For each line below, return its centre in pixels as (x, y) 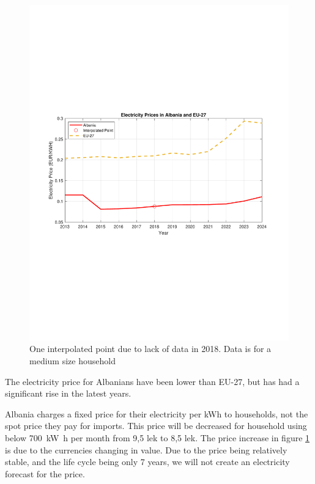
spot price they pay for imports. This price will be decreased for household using (156, 426)
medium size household (72, 361)
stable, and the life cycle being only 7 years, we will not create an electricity (147, 462)
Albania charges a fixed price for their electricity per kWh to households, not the (157, 413)
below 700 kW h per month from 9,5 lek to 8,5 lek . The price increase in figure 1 (157, 438)
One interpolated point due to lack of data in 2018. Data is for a (150, 349)
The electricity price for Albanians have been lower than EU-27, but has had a (152, 381)
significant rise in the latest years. (68, 393)
